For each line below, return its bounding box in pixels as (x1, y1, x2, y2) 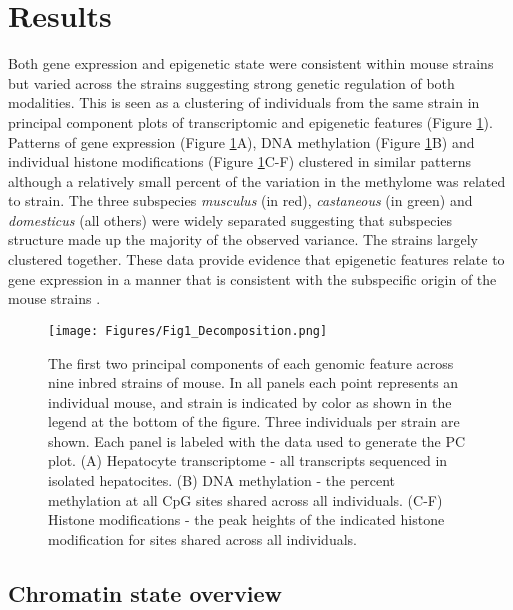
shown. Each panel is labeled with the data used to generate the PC (48, 430, 466, 451)
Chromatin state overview (8, 577, 282, 608)
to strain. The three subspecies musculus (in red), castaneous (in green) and (8, 190, 473, 211)
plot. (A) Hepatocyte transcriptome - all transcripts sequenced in (48, 450, 448, 471)
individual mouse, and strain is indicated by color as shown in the (48, 391, 452, 412)
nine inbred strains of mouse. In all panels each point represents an (48, 372, 459, 393)
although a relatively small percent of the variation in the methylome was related (8, 170, 506, 191)
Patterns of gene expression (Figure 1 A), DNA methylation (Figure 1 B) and (8, 131, 475, 152)
